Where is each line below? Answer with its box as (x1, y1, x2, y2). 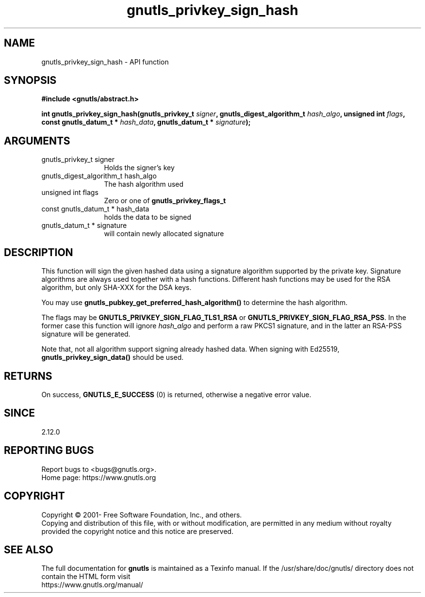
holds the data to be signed (104, 213, 192, 222)
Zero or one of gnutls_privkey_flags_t (104, 196, 226, 205)
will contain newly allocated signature (104, 229, 224, 238)
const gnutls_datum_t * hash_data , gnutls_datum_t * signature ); (41, 118, 251, 127)
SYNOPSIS (4, 74, 57, 87)
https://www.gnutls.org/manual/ (41, 581, 143, 589)
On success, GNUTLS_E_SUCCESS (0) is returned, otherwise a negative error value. (41, 390, 311, 399)
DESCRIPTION (4, 246, 73, 258)
